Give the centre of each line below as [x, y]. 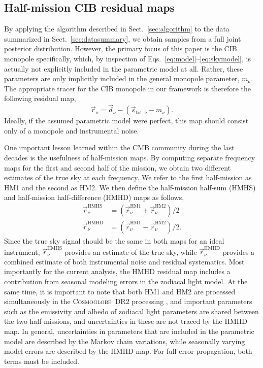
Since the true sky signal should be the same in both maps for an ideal [114, 240]
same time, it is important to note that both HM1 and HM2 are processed [120, 291]
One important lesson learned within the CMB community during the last [119, 147]
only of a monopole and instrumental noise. [72, 130]
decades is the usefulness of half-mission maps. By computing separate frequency [130, 157]
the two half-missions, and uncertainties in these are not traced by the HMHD [126, 321]
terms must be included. [42, 361]
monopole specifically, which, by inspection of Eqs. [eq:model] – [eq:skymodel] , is [127, 58]
